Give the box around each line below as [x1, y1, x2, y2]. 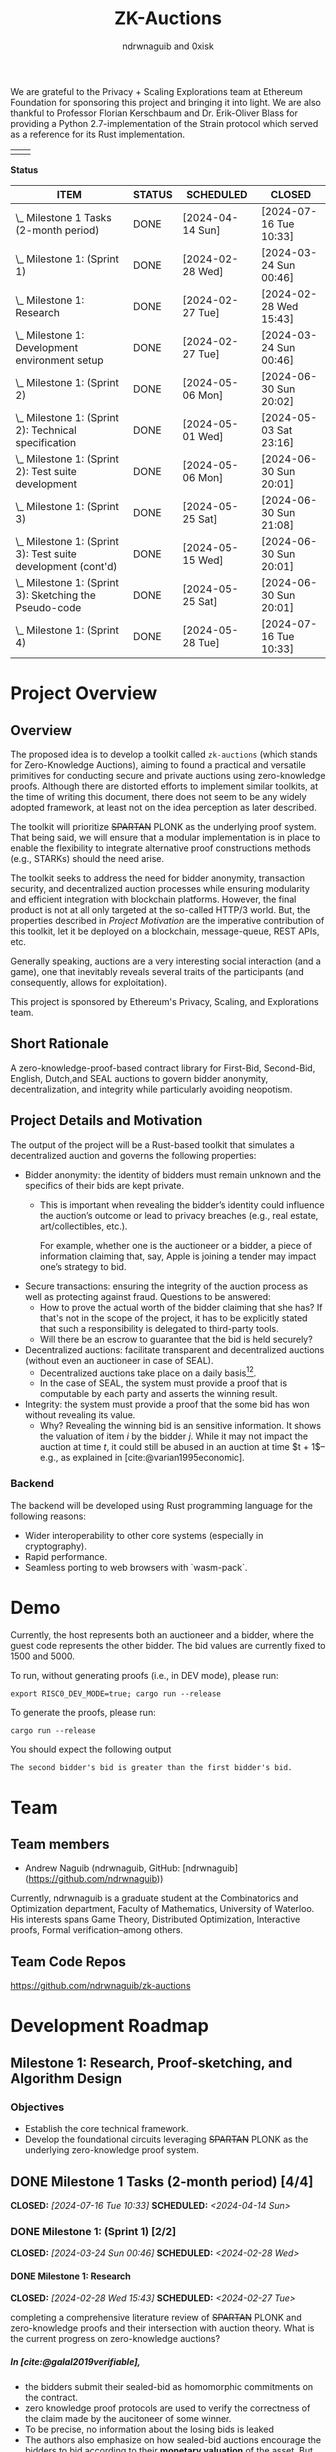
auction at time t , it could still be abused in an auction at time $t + [39, 1441, 310, 1453]
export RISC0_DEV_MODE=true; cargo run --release [10, 1689, 222, 1699]
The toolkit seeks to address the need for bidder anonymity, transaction [10, 872, 306, 884]
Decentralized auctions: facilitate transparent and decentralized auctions [24, 1343, 325, 1356]
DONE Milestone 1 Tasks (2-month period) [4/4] [10, 2173, 314, 2190]
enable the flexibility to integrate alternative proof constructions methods [10, 842, 312, 854]
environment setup [15, 353, 104, 367]
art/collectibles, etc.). [39, 1220, 128, 1232]
